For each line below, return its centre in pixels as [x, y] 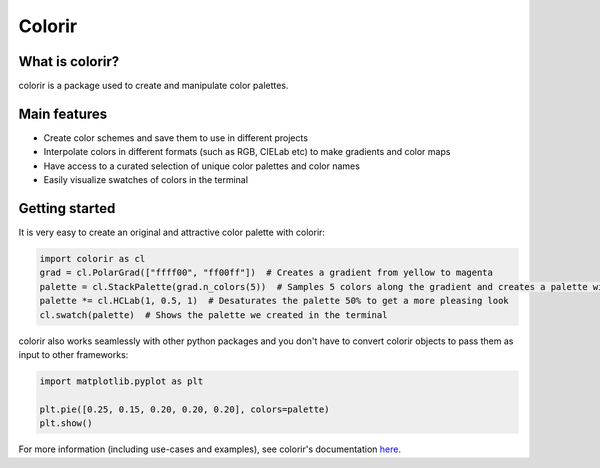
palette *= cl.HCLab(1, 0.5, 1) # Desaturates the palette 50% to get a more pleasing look [274, 301]
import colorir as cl [92, 259]
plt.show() [66, 423]
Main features [63, 113]
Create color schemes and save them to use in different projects [176, 137]
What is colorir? [69, 61]
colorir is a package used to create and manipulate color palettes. [153, 86]
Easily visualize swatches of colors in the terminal [146, 180]
